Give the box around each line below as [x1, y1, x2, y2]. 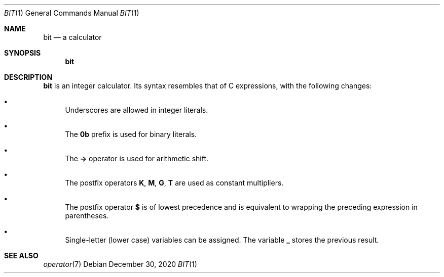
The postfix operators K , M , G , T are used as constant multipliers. [65, 178, 284, 187]
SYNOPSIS [4, 49, 41, 57]
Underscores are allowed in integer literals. [65, 106, 208, 114]
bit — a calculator [43, 33, 102, 41]
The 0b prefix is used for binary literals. [65, 130, 197, 138]
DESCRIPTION [4, 73, 53, 81]
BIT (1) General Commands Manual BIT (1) [4, 9, 139, 17]
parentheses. [65, 211, 109, 220]
